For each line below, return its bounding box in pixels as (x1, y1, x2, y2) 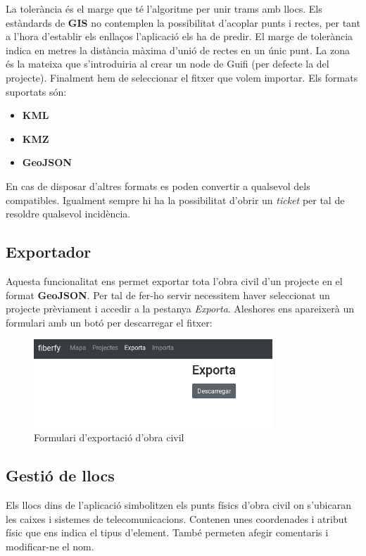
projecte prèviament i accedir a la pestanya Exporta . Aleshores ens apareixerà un (6, 301, 355, 316)
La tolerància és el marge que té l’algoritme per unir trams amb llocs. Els (6, 1, 322, 15)
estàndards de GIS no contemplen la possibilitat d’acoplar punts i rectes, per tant (6, 15, 360, 30)
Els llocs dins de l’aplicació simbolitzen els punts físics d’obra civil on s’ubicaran (6, 498, 351, 512)
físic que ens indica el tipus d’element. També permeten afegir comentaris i (6, 525, 329, 540)
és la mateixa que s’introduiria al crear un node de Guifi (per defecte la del (6, 56, 329, 71)
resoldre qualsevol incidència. (6, 206, 131, 221)
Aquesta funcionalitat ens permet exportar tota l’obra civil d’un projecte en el (6, 273, 343, 288)
